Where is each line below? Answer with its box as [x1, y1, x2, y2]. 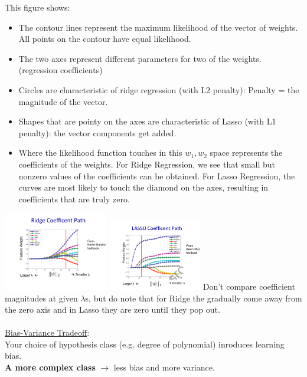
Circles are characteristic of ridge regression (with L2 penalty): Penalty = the [18, 83, 299, 96]
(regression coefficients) [18, 64, 103, 76]
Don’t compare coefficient [203, 280, 295, 292]
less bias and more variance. [113, 361, 215, 373]
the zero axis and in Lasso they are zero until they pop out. [5, 303, 220, 316]
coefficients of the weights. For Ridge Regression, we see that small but [18, 158, 276, 170]
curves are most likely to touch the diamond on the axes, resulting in [18, 181, 269, 194]
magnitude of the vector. [18, 95, 108, 107]
